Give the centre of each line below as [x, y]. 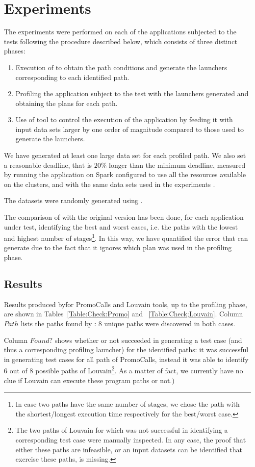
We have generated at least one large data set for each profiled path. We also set [125, 155]
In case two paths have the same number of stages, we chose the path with [127, 404]
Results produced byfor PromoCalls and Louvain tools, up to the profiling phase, [126, 304]
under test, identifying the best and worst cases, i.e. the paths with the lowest [121, 226]
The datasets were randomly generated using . [73, 200]
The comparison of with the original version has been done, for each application [124, 217]
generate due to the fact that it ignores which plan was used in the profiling [118, 247]
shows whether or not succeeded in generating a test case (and [148, 340]
